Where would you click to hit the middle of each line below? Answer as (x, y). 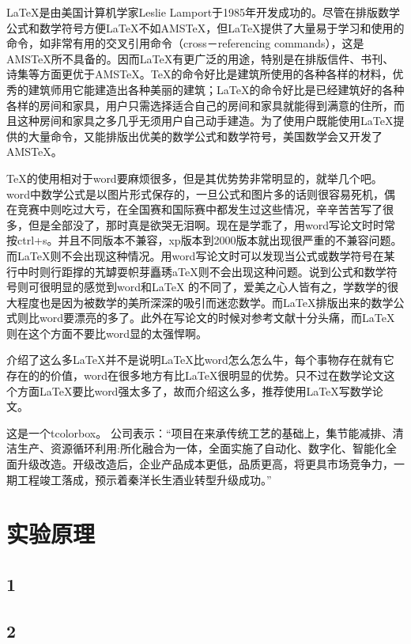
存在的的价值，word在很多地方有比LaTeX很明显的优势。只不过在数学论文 (195, 375)
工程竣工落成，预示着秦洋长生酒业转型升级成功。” (144, 479)
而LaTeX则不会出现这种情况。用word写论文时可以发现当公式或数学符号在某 (201, 255)
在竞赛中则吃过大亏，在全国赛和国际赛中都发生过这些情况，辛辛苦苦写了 (194, 209)
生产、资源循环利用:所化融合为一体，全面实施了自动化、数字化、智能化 (201, 448)
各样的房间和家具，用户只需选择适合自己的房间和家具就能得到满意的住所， (200, 105)
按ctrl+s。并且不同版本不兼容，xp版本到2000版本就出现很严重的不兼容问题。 (204, 240)
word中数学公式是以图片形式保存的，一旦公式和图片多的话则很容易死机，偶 (201, 193)
